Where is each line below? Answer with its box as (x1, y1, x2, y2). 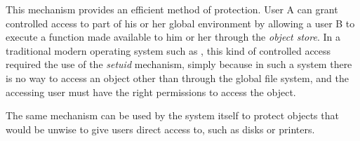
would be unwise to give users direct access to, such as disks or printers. (6, 121, 315, 136)
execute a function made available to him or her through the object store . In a (6, 29, 340, 44)
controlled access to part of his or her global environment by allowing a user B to (6, 15, 355, 30)
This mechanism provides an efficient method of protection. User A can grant (6, 2, 338, 16)
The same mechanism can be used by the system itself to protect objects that (6, 108, 339, 123)
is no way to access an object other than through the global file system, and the (6, 70, 349, 85)
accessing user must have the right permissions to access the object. (6, 84, 296, 99)
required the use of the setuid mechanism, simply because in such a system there (6, 57, 352, 72)
